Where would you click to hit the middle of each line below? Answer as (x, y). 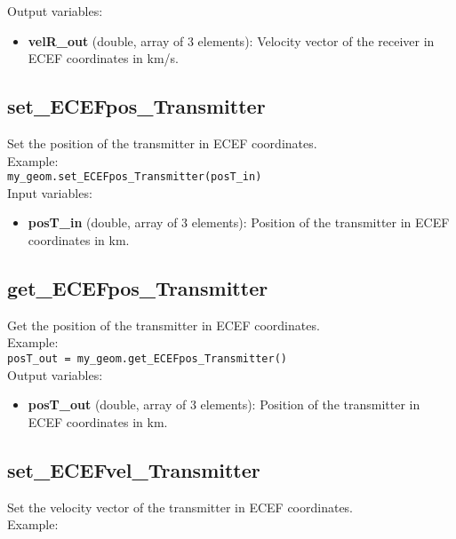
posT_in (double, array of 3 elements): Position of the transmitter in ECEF (239, 222)
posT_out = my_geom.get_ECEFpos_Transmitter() (147, 359)
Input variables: (50, 192)
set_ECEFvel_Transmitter (134, 469)
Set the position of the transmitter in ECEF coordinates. (162, 143)
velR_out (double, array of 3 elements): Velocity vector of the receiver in (231, 40)
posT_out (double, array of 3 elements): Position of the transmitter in (224, 404)
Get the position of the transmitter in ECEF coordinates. (164, 325)
